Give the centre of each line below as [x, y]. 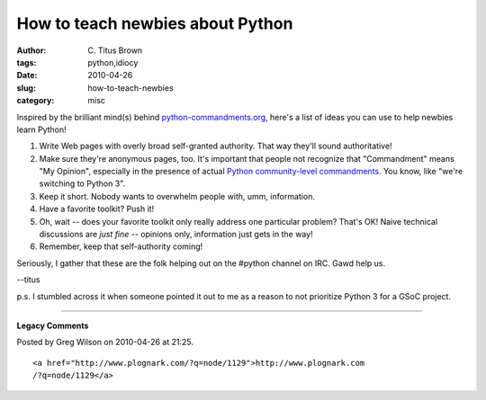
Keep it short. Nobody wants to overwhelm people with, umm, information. [177, 196]
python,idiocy [113, 62]
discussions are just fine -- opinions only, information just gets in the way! [176, 235]
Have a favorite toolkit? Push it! [97, 209]
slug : [26, 88]
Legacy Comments [53, 325]
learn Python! [41, 129]
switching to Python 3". [82, 183]
